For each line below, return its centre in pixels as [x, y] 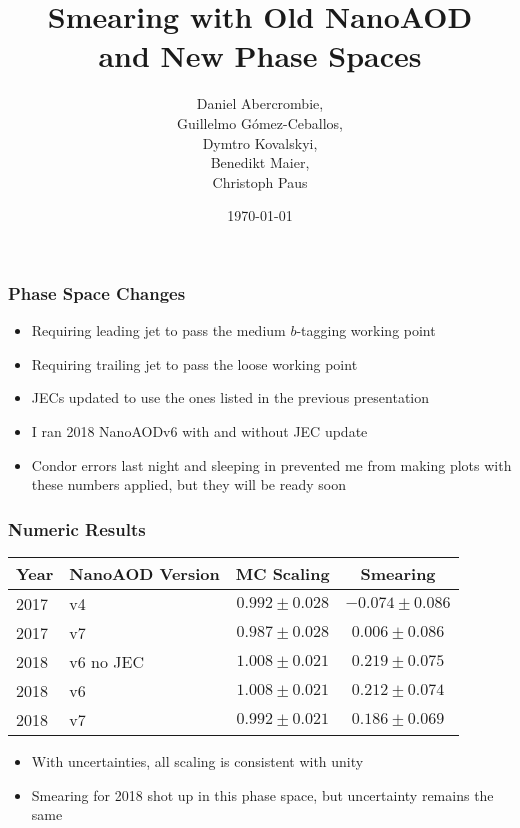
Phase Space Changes [97, 292]
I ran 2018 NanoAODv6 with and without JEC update [199, 430]
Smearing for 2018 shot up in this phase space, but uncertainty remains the [262, 794]
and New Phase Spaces [260, 55]
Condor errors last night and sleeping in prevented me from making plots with [271, 464]
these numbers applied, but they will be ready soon [188, 484]
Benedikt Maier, [260, 162]
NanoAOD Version [144, 573]
